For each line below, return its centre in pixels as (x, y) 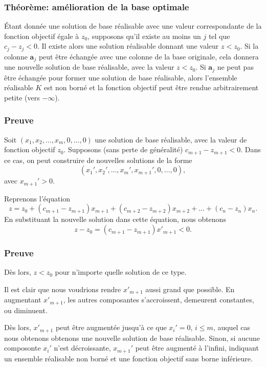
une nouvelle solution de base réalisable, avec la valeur (89, 67)
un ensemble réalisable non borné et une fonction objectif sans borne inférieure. (128, 358)
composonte (23, 348)
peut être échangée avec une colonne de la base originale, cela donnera (149, 56)
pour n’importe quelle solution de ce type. (121, 272)
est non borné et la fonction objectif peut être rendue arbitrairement (151, 87)
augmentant (23, 300)
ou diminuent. (26, 310)
